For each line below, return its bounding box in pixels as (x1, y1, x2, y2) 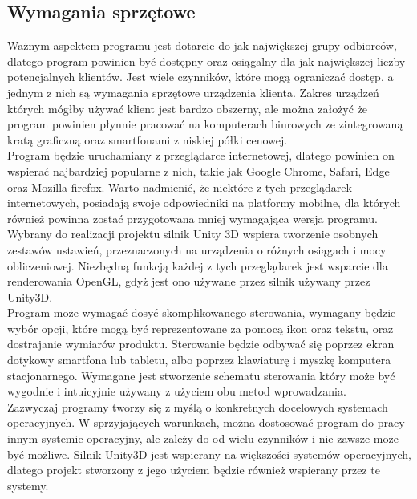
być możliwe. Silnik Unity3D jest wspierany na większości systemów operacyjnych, (7, 445, 411, 462)
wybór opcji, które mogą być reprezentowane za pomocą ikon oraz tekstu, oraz (7, 319, 394, 336)
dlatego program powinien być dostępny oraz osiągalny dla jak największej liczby (7, 52, 406, 69)
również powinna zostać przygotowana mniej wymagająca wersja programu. (7, 209, 378, 226)
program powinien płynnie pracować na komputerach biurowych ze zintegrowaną (7, 116, 403, 132)
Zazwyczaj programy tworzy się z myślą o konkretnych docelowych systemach (7, 398, 388, 415)
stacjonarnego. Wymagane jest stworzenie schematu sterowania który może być (7, 367, 395, 383)
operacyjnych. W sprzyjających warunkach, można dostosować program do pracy (7, 414, 405, 431)
